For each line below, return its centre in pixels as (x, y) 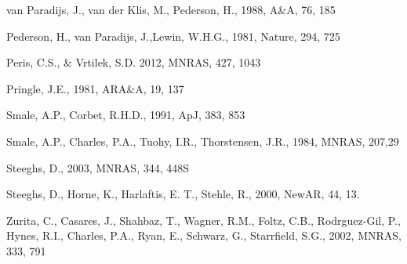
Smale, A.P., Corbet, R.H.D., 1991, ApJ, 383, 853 (126, 115)
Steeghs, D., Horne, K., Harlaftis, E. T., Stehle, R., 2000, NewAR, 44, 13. (183, 194)
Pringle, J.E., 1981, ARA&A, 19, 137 (95, 88)
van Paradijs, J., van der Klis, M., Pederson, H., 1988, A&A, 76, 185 (171, 9)
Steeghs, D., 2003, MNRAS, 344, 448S (98, 167)
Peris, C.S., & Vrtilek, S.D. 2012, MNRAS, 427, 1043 (134, 62)
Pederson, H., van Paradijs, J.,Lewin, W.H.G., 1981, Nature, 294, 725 (173, 36)
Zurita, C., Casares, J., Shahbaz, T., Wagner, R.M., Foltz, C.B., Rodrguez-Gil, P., (203, 220)
